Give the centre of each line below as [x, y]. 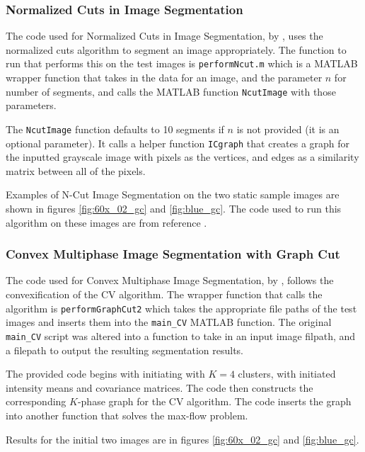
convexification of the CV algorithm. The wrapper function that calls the [164, 294]
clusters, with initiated [287, 374]
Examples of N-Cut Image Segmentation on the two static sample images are [173, 194]
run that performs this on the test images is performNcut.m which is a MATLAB [182, 63]
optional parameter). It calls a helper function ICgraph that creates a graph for [178, 143]
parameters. [31, 105]
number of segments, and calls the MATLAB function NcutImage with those [171, 91]
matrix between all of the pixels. [76, 170]
